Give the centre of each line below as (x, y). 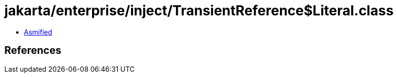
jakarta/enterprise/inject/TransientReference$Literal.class (199, 11)
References (33, 51)
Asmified (38, 32)
